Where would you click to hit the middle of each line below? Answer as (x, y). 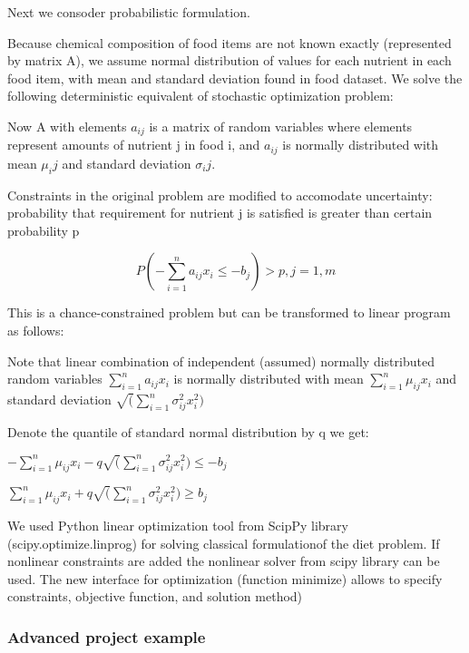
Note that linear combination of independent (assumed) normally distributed (221, 361)
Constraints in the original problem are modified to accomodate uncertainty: (220, 195)
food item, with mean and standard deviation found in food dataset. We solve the (235, 78)
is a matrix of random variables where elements (281, 126)
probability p (44, 230)
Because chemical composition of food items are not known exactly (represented (230, 42)
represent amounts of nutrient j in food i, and (134, 145)
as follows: (36, 331)
